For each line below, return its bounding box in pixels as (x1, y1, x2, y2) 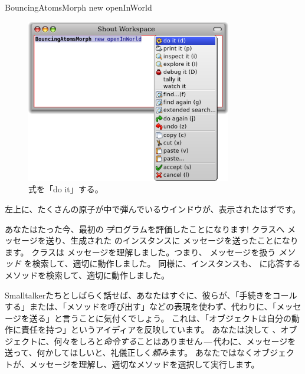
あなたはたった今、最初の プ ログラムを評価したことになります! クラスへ (5, 222, 285, 235)
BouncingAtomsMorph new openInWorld (5, 1, 152, 13)
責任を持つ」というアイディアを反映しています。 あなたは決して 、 (21, 323, 281, 336)
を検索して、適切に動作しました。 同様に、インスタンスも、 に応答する (24, 257, 301, 270)
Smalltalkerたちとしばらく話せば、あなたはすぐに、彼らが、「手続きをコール (5, 288, 297, 301)
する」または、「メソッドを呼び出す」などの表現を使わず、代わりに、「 (5, 300, 277, 313)
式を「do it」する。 (28, 183, 103, 195)
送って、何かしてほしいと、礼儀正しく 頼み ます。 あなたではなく (5, 346, 253, 359)
